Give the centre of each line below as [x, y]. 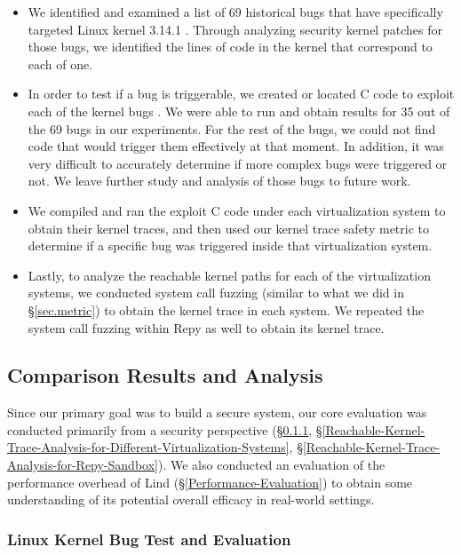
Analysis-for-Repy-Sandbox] [83, 465]
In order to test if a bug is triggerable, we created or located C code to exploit [241, 94]
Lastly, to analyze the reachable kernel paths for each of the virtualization [229, 275]
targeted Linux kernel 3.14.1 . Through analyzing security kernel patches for [235, 29]
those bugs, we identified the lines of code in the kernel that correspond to [230, 47]
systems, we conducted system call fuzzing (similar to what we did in [216, 293]
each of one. [60, 63]
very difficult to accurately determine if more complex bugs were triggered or [238, 163]
